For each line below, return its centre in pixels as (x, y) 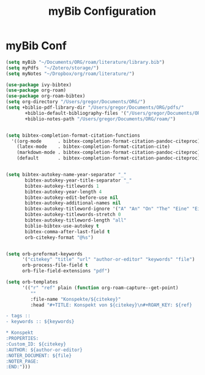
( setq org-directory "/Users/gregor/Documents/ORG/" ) (76, 102)
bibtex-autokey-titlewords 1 (62, 186)
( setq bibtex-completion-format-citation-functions (73, 135)
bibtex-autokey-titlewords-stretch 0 (73, 215)
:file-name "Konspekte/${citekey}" (76, 299)
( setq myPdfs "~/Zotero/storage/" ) (52, 68)
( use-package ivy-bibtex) (39, 85)
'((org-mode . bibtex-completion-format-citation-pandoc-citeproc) (106, 141)
